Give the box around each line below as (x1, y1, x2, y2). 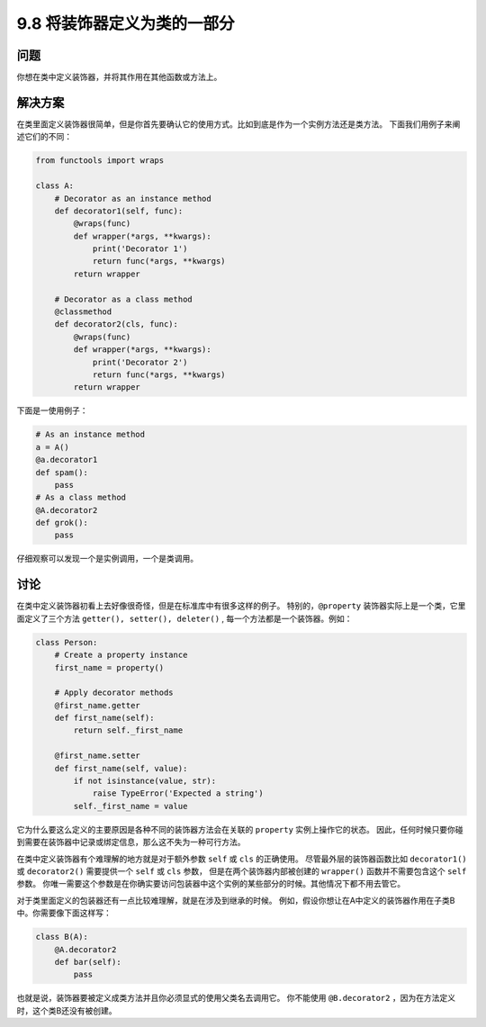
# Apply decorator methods (54, 688, 175, 698)
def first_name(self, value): (54, 763, 188, 773)
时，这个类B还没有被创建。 (16, 1004, 117, 1016)
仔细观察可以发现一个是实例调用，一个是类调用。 (16, 554, 198, 564)
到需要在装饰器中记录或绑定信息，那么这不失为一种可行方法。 (16, 837, 246, 848)
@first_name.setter (54, 751, 141, 761)
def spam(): (35, 467, 89, 477)
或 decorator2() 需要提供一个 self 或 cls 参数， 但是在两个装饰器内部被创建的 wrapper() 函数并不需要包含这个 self (16, 865, 467, 877)
